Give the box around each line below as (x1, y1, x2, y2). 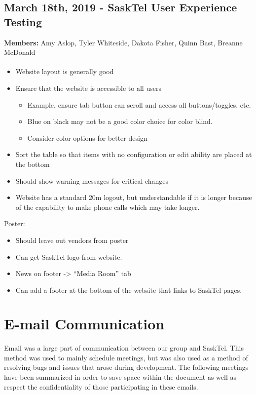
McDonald (4, 47, 36, 57)
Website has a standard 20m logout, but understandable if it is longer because (15, 192, 252, 202)
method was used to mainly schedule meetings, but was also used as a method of (4, 352, 248, 362)
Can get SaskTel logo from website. (15, 251, 122, 262)
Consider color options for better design (27, 132, 147, 143)
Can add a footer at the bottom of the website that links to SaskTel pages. (15, 284, 242, 295)
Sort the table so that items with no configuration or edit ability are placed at (15, 149, 252, 159)
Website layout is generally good (15, 66, 114, 77)
